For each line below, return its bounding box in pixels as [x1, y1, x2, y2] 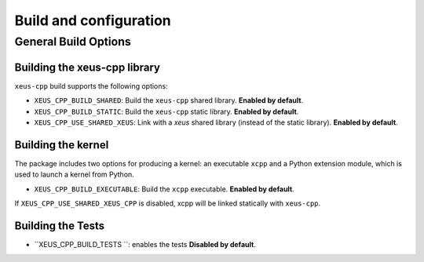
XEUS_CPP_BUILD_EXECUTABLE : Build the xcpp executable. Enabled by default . [34, 184, 294, 194]
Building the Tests [14, 219, 105, 232]
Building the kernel [14, 138, 109, 151]
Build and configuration [14, 12, 172, 29]
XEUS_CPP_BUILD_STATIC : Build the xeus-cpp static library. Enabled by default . [34, 107, 299, 116]
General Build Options [14, 35, 131, 49]
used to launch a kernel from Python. [14, 169, 135, 180]
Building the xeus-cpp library [14, 60, 161, 74]
